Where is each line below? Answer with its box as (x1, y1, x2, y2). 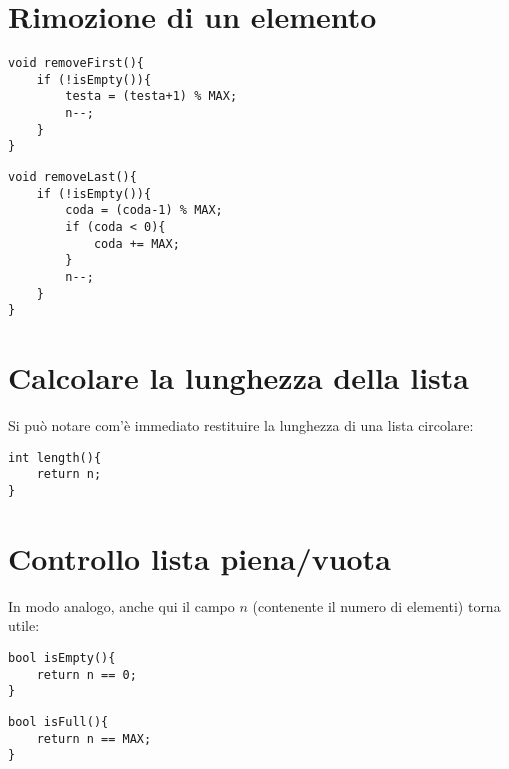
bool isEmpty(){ (8, 650, 116, 665)
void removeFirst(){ (8, 56, 145, 71)
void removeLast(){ (8, 170, 137, 185)
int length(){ (8, 450, 102, 465)
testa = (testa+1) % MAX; (65, 89, 238, 104)
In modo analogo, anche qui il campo (8, 595, 235, 616)
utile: (8, 615, 40, 636)
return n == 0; (36, 667, 137, 682)
